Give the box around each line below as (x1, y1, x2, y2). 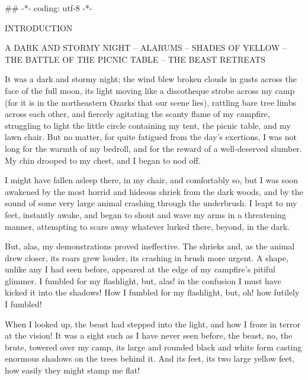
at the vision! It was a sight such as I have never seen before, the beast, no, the (5, 329, 293, 342)
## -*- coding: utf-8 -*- (5, 2, 92, 14)
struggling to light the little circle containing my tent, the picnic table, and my (5, 119, 291, 131)
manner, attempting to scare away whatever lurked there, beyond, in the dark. (5, 220, 290, 232)
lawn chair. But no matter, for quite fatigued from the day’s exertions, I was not (5, 131, 297, 143)
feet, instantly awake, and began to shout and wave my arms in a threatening (5, 208, 286, 220)
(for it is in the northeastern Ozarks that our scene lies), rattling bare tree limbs (5, 96, 296, 108)
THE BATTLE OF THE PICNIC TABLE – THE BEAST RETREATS (5, 53, 266, 65)
